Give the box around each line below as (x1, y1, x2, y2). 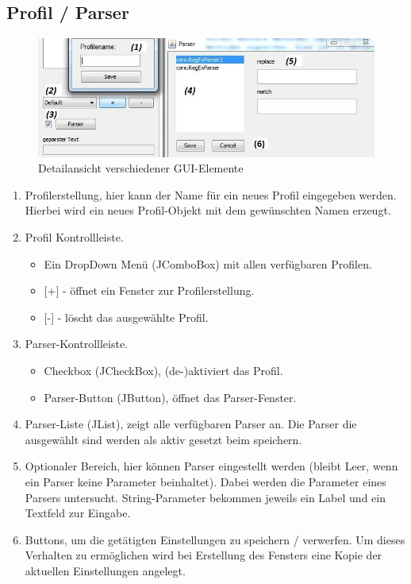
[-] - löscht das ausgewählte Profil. (44, 308, 209, 325)
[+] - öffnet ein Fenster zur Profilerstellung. (44, 282, 255, 299)
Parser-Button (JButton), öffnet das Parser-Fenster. (44, 389, 297, 405)
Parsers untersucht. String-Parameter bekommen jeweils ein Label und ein (25, 489, 386, 505)
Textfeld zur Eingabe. (25, 505, 131, 521)
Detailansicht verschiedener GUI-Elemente (38, 160, 244, 176)
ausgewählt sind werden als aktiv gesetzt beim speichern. (25, 431, 302, 447)
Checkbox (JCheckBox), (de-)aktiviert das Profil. (44, 362, 283, 378)
